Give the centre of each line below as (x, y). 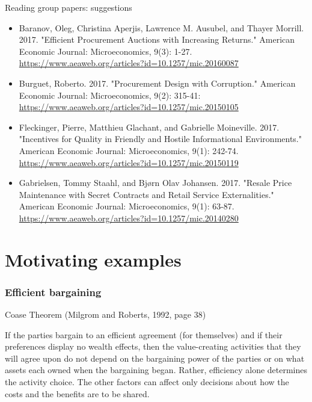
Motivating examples (93, 259)
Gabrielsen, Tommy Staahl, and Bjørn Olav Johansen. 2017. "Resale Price (155, 183)
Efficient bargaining (53, 292)
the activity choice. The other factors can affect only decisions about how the (147, 382)
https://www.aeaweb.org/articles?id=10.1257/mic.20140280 (129, 218)
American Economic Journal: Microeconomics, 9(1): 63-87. (127, 206)
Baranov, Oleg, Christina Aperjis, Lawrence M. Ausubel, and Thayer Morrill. (161, 27)
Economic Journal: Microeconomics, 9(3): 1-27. (106, 51)
